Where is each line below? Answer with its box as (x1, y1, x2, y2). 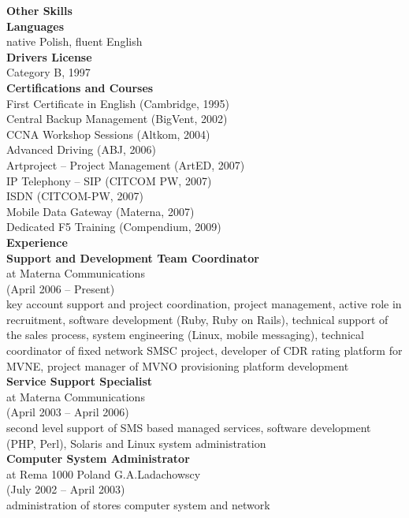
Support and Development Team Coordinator (6, 249, 259, 266)
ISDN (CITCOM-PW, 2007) (6, 188, 143, 204)
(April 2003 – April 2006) (6, 404, 129, 420)
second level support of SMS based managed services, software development (6, 419, 371, 436)
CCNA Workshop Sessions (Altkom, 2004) (6, 125, 210, 142)
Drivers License (6, 48, 92, 65)
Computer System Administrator (6, 450, 190, 467)
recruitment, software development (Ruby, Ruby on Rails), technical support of (6, 311, 389, 327)
